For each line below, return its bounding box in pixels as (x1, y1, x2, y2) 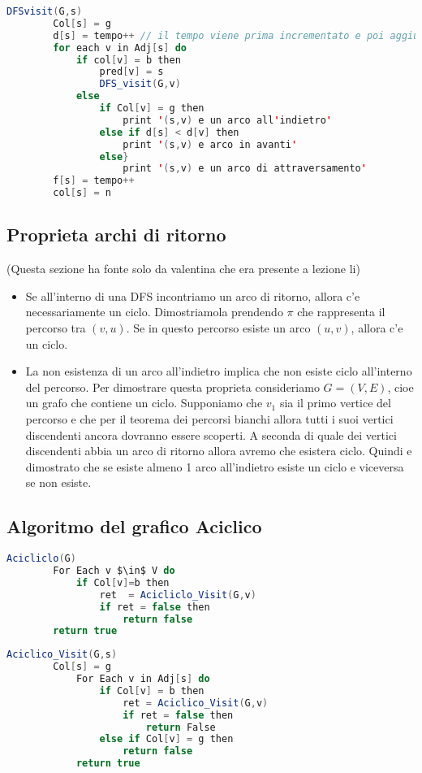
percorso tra (25, 319, 86, 336)
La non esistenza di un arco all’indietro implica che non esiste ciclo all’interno (25, 363, 412, 380)
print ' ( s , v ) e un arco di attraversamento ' (123, 163, 367, 175)
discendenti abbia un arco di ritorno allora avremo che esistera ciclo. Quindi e (25, 442, 412, 459)
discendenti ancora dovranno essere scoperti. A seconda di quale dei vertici (25, 426, 397, 443)
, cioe (387, 378, 414, 395)
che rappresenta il (297, 303, 385, 320)
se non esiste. (25, 474, 92, 491)
